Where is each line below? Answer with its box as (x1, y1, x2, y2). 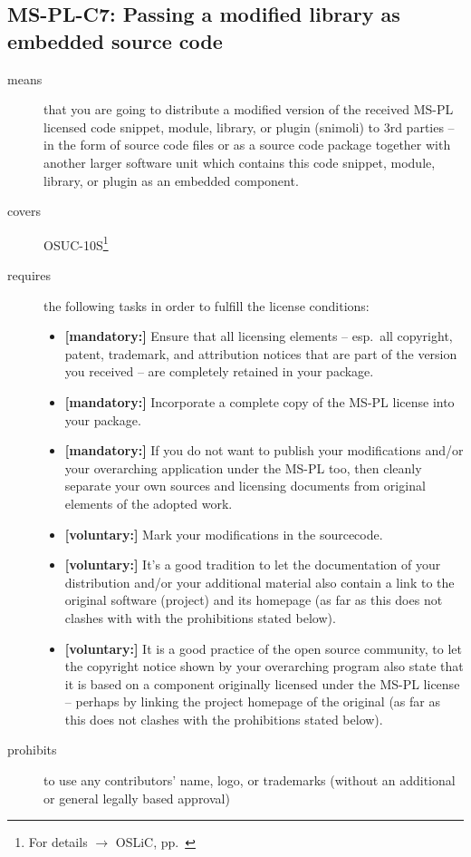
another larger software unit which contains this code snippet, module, (43, 152, 436, 171)
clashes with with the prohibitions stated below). (64, 608, 336, 627)
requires (7, 266, 51, 284)
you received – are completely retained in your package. (64, 362, 374, 381)
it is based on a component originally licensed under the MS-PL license (64, 674, 460, 693)
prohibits (7, 740, 57, 759)
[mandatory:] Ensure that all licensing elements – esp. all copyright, (64, 326, 453, 346)
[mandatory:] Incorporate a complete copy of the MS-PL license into (64, 392, 455, 411)
